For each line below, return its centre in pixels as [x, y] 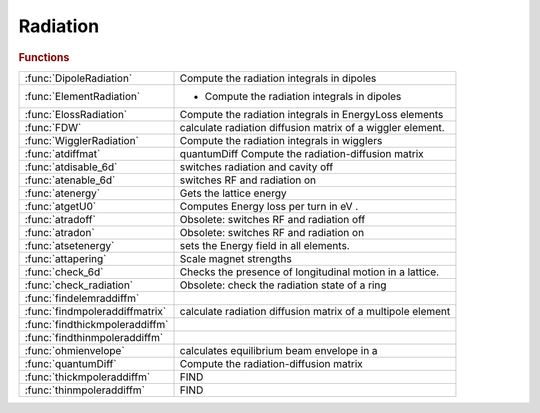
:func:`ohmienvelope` [74, 350]
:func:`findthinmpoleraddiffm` [94, 337]
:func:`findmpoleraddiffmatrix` [95, 311]
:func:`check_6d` [64, 272]
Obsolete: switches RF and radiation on [272, 232]
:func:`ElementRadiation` [82, 96]
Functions [44, 57]
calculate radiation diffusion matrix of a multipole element [315, 311]
